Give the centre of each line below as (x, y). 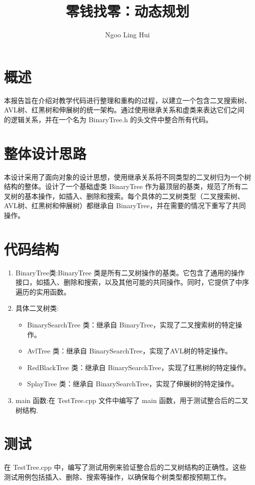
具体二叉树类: (37, 308)
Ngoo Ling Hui (127, 35)
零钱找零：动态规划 (127, 11)
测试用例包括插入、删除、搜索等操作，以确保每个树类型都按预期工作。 (117, 476)
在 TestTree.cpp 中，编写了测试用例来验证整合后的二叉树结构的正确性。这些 (125, 467)
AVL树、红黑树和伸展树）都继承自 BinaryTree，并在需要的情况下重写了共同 (125, 205)
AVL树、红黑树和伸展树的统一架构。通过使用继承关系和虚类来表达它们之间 (124, 110)
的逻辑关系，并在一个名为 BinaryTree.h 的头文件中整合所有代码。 (108, 119)
